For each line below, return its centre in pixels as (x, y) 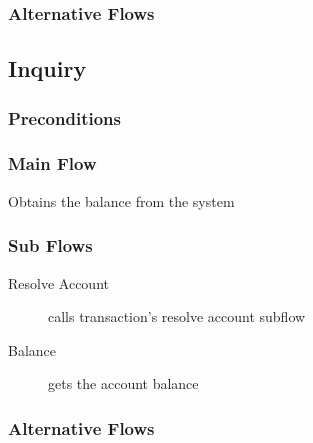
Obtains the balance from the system (121, 200)
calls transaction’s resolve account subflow (177, 316)
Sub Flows (50, 245)
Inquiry (47, 68)
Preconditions (64, 117)
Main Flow (52, 163)
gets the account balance (123, 383)
